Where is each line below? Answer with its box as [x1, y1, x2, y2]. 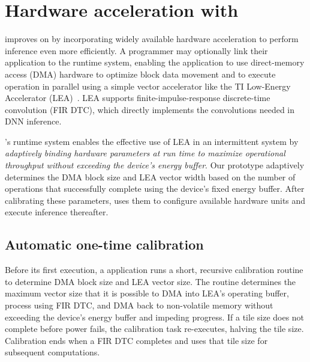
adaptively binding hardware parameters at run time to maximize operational [5, 147, 285, 159]
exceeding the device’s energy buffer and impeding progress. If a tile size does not [5, 310, 305, 323]
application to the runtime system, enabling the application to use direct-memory [5, 56, 305, 69]
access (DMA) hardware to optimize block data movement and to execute [5, 67, 276, 80]
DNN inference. [5, 115, 62, 127]
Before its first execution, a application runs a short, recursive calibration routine [5, 263, 303, 276]
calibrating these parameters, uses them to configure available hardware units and [5, 194, 306, 206]
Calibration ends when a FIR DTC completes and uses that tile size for [5, 334, 268, 346]
